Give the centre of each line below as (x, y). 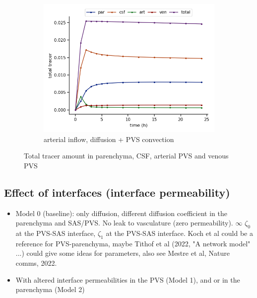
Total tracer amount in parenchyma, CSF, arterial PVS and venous (126, 156)
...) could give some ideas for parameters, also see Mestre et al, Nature (123, 253)
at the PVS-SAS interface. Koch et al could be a (179, 233)
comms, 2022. (36, 262)
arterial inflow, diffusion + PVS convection (109, 139)
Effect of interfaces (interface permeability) (117, 192)
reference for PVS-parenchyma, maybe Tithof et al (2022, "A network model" (133, 243)
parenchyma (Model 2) (50, 289)
